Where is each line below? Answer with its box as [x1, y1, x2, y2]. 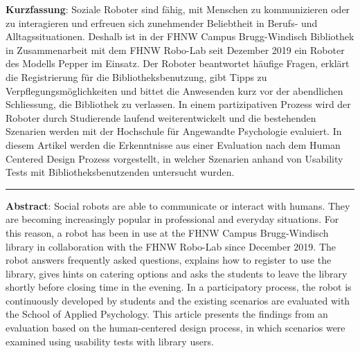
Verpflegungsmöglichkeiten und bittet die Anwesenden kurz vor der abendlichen [6, 83, 343, 98]
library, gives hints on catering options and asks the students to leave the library [6, 266, 348, 280]
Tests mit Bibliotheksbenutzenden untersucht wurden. [6, 165, 235, 179]
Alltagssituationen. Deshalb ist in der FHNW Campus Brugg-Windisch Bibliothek [6, 29, 354, 44]
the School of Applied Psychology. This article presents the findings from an [6, 307, 328, 321]
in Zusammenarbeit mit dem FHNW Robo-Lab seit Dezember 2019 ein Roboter [6, 42, 345, 57]
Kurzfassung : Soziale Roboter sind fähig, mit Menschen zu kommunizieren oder [6, 2, 350, 16]
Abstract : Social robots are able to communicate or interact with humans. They [6, 198, 350, 212]
